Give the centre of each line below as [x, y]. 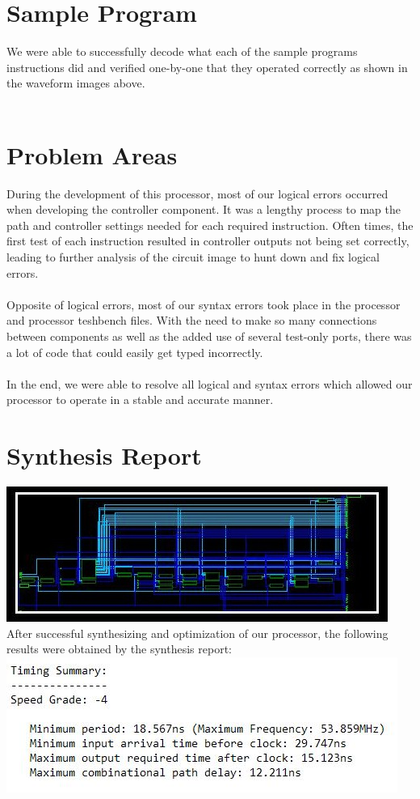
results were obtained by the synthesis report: [119, 649]
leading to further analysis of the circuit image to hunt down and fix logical [193, 257]
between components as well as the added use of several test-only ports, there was [209, 336]
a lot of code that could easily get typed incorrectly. [135, 352]
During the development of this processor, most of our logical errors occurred [197, 193]
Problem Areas [92, 154]
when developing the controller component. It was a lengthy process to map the [204, 209]
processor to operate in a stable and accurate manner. [140, 399]
